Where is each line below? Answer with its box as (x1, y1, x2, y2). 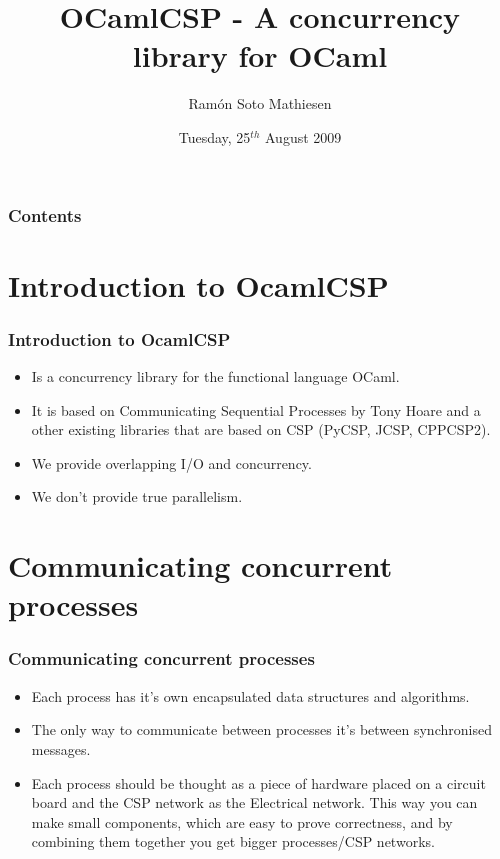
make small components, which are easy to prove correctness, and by (31, 811, 453, 832)
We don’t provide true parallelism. (31, 486, 243, 507)
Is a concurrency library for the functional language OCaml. (31, 366, 400, 387)
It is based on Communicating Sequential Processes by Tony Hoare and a (31, 399, 481, 420)
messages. (31, 738, 91, 759)
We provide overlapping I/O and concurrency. (31, 452, 312, 473)
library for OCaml (132, 35, 388, 76)
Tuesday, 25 (178, 126, 251, 147)
